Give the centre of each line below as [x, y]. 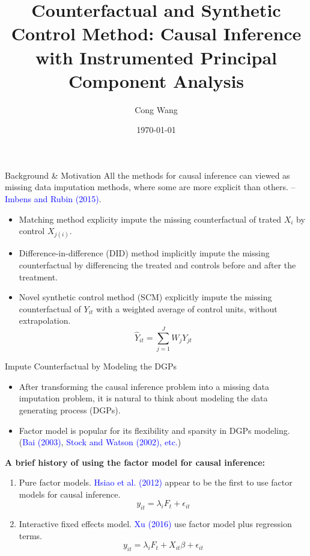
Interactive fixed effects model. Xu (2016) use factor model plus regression [155, 524]
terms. [31, 535]
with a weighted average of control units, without [187, 308]
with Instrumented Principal [156, 57]
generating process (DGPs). [70, 409]
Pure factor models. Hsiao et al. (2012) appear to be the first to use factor [156, 482]
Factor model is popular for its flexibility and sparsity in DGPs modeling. [154, 430]
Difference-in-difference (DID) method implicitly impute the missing [144, 253]
